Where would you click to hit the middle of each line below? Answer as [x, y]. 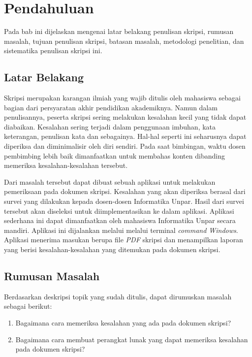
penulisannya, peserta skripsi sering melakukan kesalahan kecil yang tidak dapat [125, 117]
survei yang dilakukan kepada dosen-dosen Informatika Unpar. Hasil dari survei [124, 201]
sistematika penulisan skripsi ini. [53, 50]
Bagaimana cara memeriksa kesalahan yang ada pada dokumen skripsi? [123, 323]
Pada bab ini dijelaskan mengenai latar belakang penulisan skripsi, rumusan [119, 31]
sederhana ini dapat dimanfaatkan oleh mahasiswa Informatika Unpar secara [120, 220]
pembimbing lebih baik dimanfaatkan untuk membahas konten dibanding [114, 155]
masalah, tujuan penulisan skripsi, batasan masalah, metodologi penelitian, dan [124, 41]
